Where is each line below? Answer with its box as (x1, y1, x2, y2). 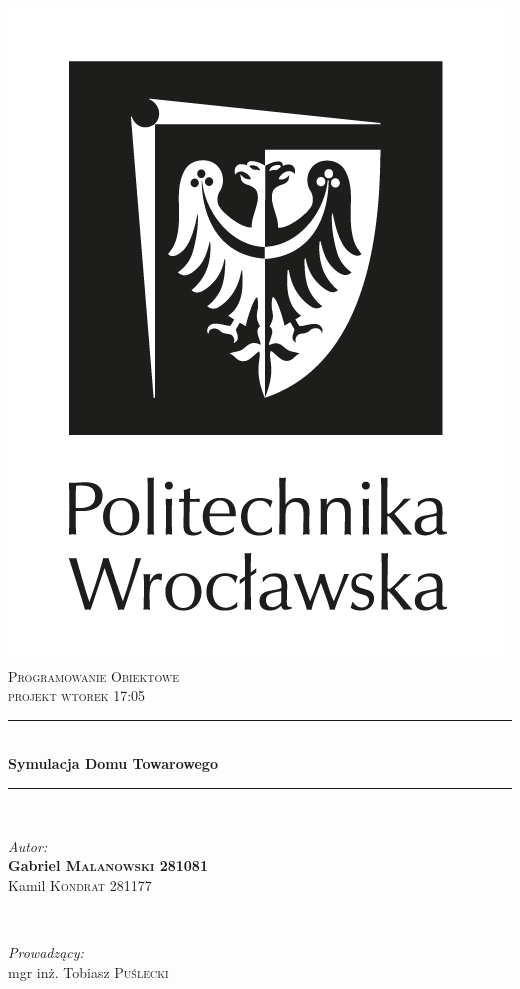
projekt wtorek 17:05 (8, 685, 146, 706)
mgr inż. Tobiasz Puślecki (8, 961, 169, 982)
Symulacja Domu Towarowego (8, 753, 218, 774)
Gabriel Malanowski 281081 (8, 855, 208, 876)
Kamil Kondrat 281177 (8, 874, 152, 895)
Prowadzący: (8, 941, 84, 962)
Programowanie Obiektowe (8, 665, 180, 686)
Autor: (8, 835, 48, 856)
